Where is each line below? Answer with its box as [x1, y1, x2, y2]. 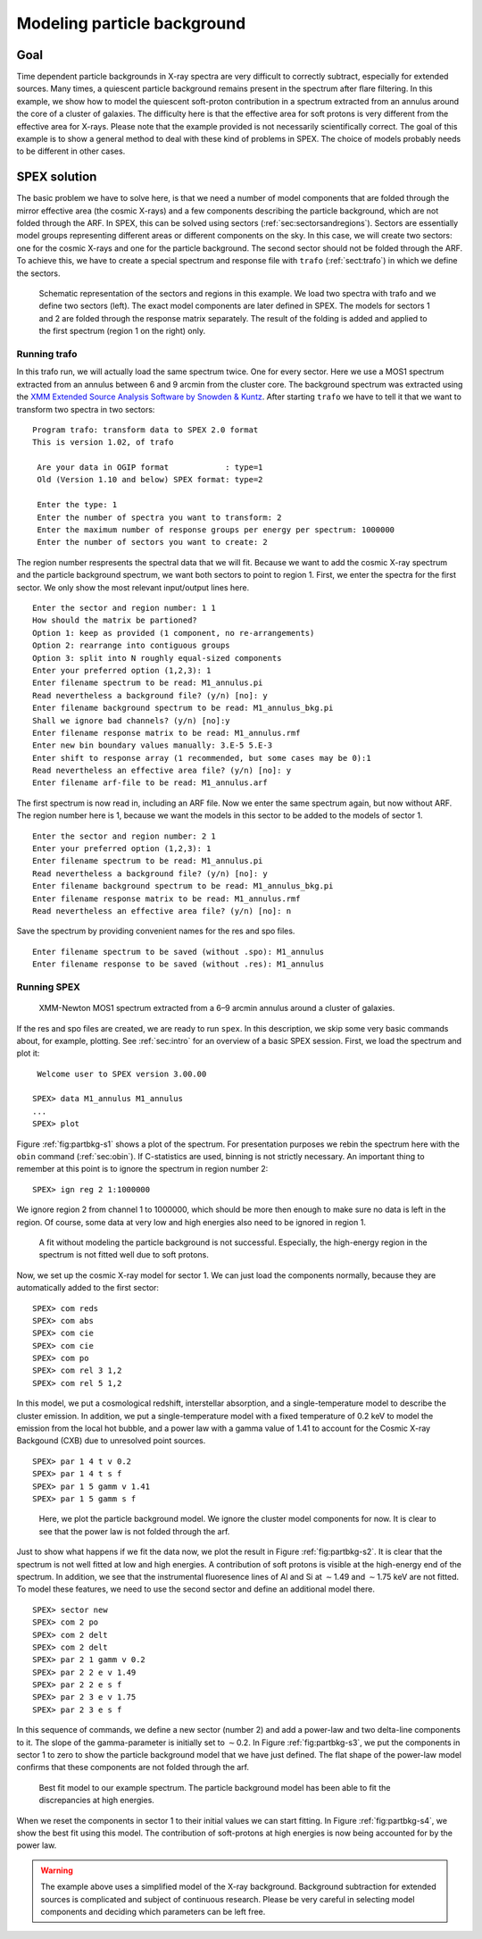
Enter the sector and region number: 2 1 [32, 831, 216, 841]
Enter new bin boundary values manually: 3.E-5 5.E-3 [32, 740, 272, 750]
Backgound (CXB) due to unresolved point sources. [16, 1435, 206, 1446]
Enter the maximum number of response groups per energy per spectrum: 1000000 [37, 525, 395, 535]
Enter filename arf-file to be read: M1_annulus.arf [32, 778, 268, 788]
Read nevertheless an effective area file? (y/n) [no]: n [32, 906, 292, 915]
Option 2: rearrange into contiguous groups [32, 640, 231, 651]
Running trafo [16, 347, 78, 360]
